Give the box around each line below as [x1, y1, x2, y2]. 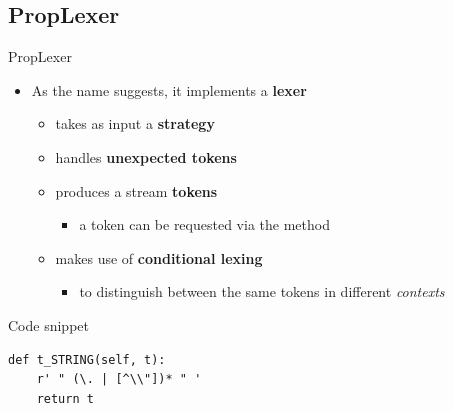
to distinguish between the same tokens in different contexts [79, 281, 445, 302]
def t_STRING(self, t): [8, 352, 166, 367]
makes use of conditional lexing [55, 247, 263, 268]
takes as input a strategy [55, 113, 215, 134]
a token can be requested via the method [79, 214, 330, 235]
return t [36, 391, 94, 406]
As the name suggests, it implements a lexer [31, 79, 307, 100]
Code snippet [8, 314, 89, 335]
